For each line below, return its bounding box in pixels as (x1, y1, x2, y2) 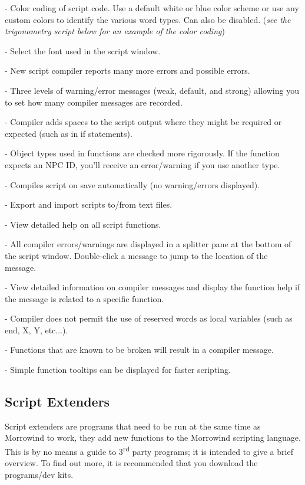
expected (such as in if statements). (5, 127, 132, 139)
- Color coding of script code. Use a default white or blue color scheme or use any (5, 2, 299, 14)
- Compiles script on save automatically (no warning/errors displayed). (5, 178, 260, 191)
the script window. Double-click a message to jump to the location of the (5, 249, 268, 261)
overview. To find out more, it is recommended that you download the (5, 457, 258, 469)
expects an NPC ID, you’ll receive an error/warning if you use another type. (5, 158, 280, 171)
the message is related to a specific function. (5, 292, 164, 304)
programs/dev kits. (5, 468, 74, 480)
